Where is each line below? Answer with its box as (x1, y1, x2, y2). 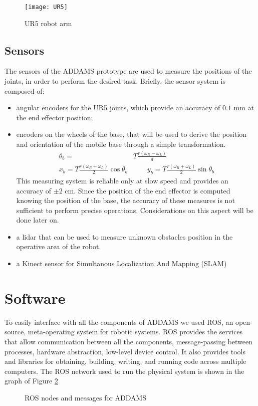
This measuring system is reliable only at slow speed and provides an (16, 175, 228, 185)
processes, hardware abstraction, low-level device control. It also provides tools (5, 346, 246, 356)
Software (5, 287, 66, 308)
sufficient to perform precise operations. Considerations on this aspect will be (16, 205, 253, 215)
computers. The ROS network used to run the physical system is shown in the (5, 365, 244, 376)
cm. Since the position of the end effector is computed (65, 185, 230, 195)
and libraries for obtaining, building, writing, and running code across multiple (5, 356, 246, 366)
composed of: (5, 85, 45, 96)
